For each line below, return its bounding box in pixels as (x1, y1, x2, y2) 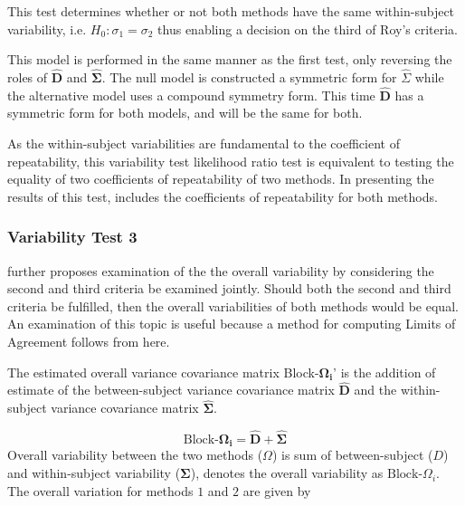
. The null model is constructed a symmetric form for (101, 68, 397, 86)
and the (354, 380, 397, 399)
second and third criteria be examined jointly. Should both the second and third (7, 279, 451, 298)
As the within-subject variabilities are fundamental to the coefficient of (7, 134, 400, 152)
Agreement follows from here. (7, 331, 170, 350)
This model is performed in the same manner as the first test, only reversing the (7, 50, 452, 69)
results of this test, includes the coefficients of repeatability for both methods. (7, 186, 438, 205)
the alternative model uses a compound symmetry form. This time (7, 85, 375, 104)
